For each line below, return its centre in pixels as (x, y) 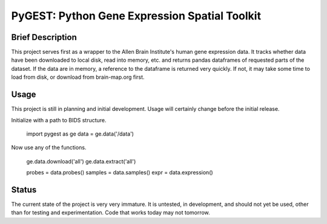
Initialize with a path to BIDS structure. (59, 120)
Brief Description (44, 37)
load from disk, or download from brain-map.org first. (78, 77)
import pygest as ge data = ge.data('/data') (80, 134)
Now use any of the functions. (49, 148)
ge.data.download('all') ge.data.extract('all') (81, 161)
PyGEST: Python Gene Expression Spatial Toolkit (136, 16)
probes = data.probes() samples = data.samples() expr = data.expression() (120, 173)
